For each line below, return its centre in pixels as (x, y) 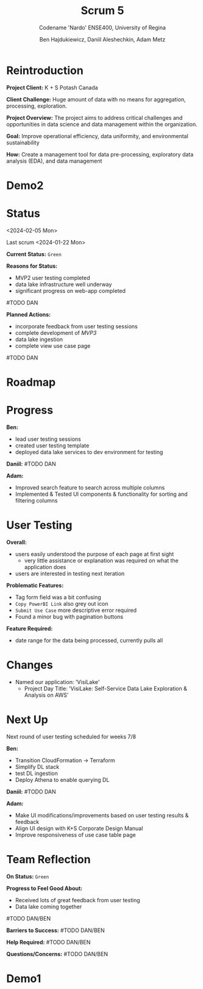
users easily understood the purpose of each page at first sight (94, 554)
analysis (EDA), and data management (54, 161)
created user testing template (52, 445)
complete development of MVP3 (56, 333)
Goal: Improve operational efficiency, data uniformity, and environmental (98, 136)
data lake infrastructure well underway (63, 284)
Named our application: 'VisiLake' (57, 682)
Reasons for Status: (32, 266)
